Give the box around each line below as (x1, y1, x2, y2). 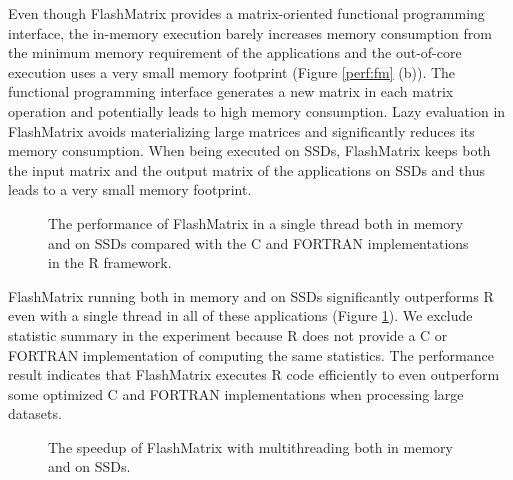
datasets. (8, 403, 62, 424)
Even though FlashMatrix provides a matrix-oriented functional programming (8, 3, 485, 23)
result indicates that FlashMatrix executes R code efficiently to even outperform (8, 364, 500, 385)
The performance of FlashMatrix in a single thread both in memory (48, 212, 464, 233)
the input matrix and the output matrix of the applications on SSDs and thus (8, 159, 485, 180)
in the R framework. (48, 252, 172, 273)
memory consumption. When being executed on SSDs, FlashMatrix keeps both (8, 140, 491, 161)
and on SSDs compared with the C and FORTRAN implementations (48, 232, 469, 253)
